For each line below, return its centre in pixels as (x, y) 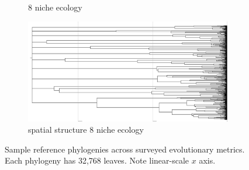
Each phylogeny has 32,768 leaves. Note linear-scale (97, 160)
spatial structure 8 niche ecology (86, 130)
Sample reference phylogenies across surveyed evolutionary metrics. (125, 149)
